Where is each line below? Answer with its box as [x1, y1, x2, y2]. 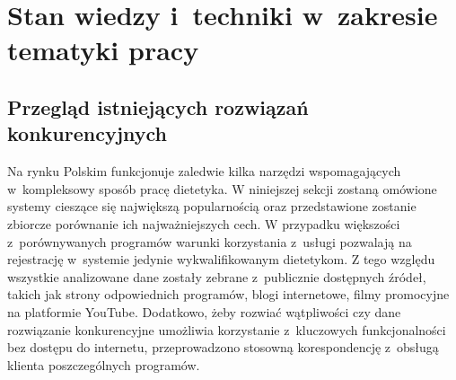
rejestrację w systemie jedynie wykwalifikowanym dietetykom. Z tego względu [7, 250, 435, 269]
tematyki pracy [7, 31, 199, 68]
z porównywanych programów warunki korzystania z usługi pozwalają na [7, 232, 412, 251]
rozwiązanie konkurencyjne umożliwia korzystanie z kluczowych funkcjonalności [7, 320, 446, 339]
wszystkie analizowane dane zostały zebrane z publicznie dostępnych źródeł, [7, 267, 426, 286]
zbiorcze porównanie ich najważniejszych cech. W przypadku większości [7, 214, 400, 233]
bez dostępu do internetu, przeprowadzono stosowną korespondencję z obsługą [7, 338, 439, 357]
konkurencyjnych [7, 119, 167, 147]
